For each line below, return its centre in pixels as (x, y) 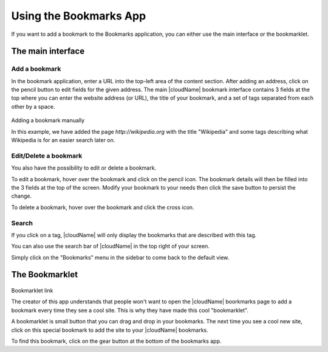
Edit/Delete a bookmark (47, 156)
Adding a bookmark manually (48, 120)
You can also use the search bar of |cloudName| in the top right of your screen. (110, 246)
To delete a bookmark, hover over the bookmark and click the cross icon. (103, 207)
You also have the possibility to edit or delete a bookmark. (84, 168)
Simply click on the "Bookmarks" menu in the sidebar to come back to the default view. (120, 257)
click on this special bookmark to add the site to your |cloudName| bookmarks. (110, 330)
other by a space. (33, 106)
